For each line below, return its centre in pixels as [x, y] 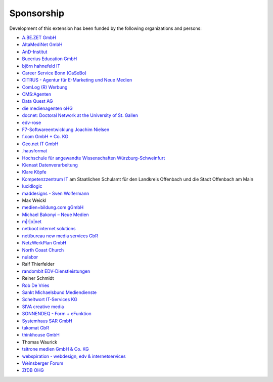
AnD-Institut [35, 52]
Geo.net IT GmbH [40, 144]
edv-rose [32, 122]
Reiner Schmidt [38, 278]
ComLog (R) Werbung [45, 87]
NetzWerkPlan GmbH [44, 243]
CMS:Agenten [37, 94]
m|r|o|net [32, 222]
